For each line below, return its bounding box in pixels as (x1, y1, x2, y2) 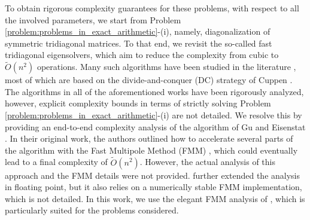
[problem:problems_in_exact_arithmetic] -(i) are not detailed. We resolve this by (5, 108, 302, 121)
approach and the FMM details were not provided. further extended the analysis (5, 169, 300, 181)
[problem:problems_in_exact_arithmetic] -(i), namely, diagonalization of (5, 25, 271, 38)
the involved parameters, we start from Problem (5, 13, 181, 26)
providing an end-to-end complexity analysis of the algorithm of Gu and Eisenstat (5, 120, 306, 133)
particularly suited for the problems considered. (5, 204, 179, 216)
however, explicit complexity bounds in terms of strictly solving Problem (5, 97, 271, 109)
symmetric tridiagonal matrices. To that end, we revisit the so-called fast (5, 36, 272, 49)
